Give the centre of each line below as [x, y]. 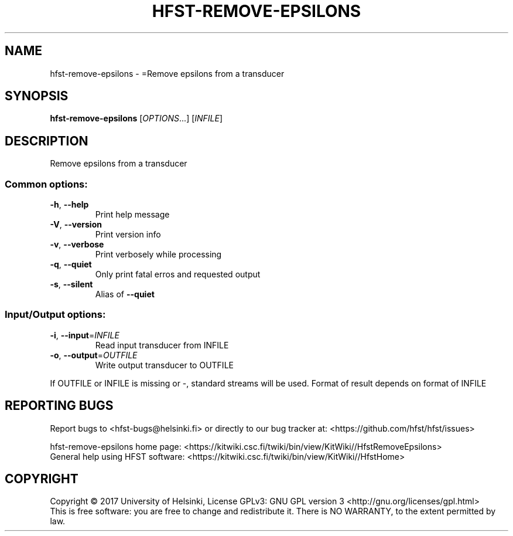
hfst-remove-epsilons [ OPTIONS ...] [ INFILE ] [136, 118]
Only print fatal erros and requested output [178, 274]
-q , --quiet [71, 264]
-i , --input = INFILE [85, 335]
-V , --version [76, 225]
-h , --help [69, 205]
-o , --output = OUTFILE [94, 355]
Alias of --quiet [125, 294]
